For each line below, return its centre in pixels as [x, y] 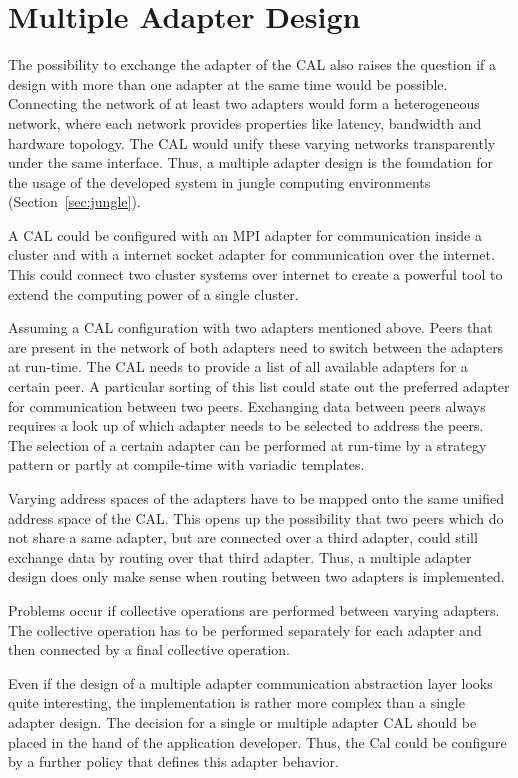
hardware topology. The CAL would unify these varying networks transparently [252, 142]
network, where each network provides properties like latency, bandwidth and [245, 122]
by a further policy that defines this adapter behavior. [173, 761]
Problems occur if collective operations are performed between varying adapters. [254, 609]
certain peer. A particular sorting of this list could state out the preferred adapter [259, 386]
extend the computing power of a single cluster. [153, 293]
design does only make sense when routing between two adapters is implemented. [256, 576]
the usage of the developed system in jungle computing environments [219, 181]
